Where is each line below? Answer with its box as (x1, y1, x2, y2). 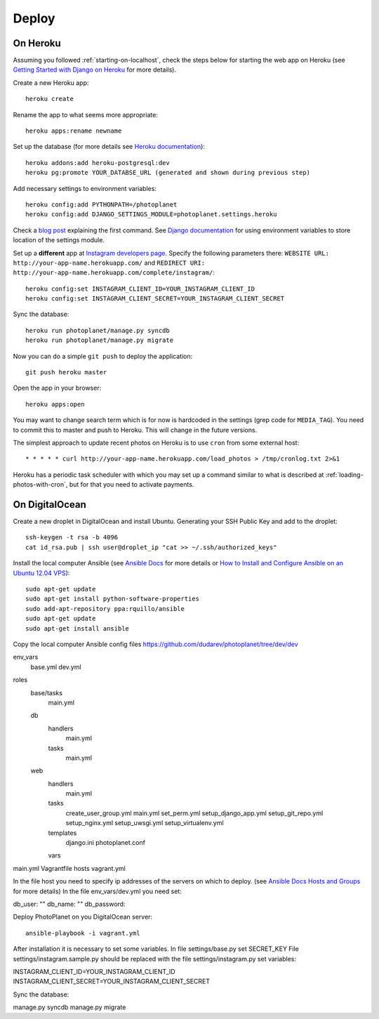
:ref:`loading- (325, 471, 364, 479)
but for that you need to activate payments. (69, 480, 194, 489)
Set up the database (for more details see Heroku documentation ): (13, 143, 205, 151)
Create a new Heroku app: (13, 78, 89, 87)
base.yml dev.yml (30, 662, 81, 671)
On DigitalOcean (13, 499, 87, 511)
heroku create (25, 95, 74, 103)
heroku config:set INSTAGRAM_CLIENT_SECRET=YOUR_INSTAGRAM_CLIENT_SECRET (25, 295, 285, 303)
